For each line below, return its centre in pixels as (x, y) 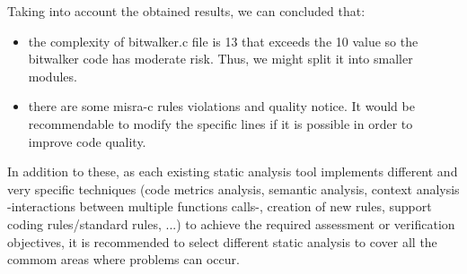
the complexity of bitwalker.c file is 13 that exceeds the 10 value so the (223, 41)
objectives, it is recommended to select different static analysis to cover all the (222, 241)
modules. (53, 76)
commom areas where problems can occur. (123, 259)
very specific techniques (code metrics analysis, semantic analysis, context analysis (233, 188)
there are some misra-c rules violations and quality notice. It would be (221, 106)
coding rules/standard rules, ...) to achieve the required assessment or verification (231, 223)
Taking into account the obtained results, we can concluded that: (186, 11)
